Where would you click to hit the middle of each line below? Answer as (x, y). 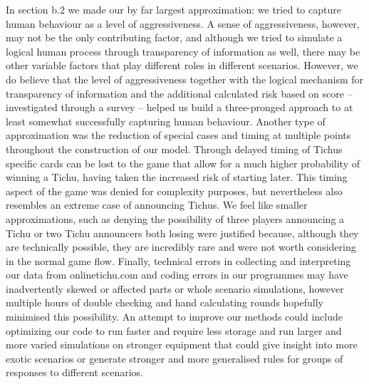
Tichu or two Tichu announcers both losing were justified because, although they (182, 233)
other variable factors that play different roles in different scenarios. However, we (182, 65)
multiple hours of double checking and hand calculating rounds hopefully (165, 302)
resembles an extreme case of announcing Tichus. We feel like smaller (157, 205)
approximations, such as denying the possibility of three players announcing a (175, 218)
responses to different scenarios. (74, 372)
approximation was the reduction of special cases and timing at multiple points (178, 135)
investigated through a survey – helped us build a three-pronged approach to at (180, 107)
